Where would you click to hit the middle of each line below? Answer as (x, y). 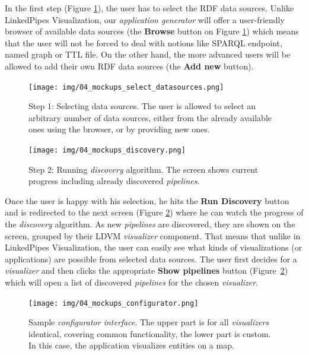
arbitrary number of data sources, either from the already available (150, 117)
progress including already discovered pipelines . (114, 181)
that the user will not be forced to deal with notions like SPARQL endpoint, (144, 42)
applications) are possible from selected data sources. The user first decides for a (151, 259)
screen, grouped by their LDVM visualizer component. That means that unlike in (153, 235)
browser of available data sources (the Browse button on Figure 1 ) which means (152, 31)
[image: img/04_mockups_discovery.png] (107, 150)
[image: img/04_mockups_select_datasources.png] (126, 87)
